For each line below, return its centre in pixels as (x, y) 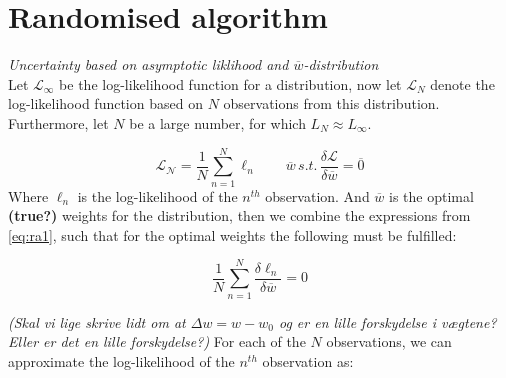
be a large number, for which (217, 122)
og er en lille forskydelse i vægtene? (387, 321)
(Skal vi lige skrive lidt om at (97, 321)
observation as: (308, 360)
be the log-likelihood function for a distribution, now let (230, 83)
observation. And (317, 195)
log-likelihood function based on (105, 103)
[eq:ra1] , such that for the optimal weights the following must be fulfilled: (232, 234)
